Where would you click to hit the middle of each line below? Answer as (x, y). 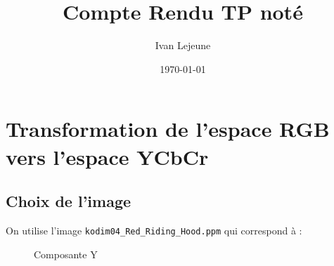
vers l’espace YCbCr (107, 156)
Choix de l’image (69, 201)
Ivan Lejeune (183, 45)
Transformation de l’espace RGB (168, 129)
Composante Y (66, 254)
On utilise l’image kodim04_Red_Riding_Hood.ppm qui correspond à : (154, 230)
